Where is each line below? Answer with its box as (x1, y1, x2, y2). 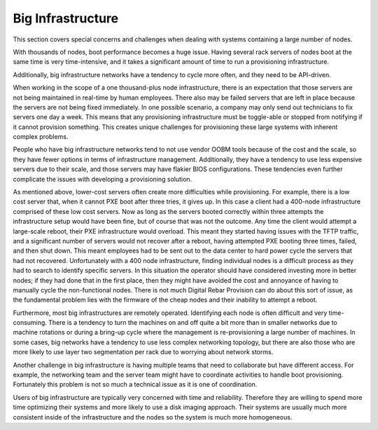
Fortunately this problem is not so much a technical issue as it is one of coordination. (13, 380, 258, 389)
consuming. (13, 318, 47, 327)
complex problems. (13, 133, 69, 141)
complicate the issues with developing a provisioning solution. (13, 175, 192, 183)
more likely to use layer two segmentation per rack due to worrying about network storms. (13, 348, 274, 356)
